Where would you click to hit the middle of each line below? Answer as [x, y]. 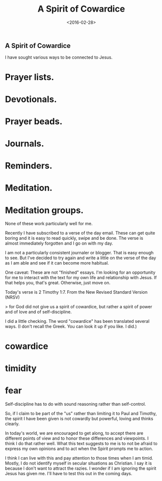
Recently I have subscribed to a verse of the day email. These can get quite [80, 233]
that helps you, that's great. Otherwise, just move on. [58, 283]
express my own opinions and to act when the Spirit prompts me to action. [79, 448]
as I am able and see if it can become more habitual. [57, 263]
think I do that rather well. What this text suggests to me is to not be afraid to [81, 443]
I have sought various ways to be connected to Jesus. [59, 57]
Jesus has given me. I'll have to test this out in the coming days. [69, 473]
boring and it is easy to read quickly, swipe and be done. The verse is [74, 238]
